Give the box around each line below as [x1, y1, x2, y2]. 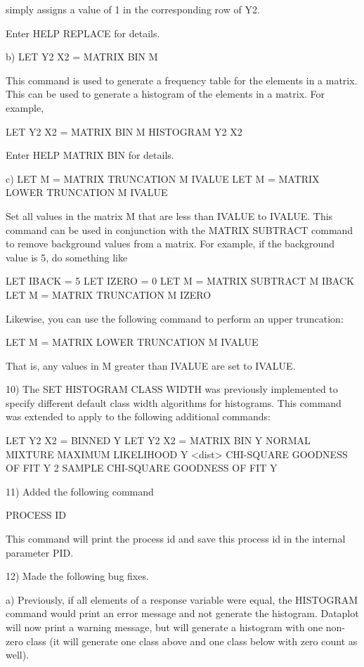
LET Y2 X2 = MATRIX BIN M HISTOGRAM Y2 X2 [6, 124, 242, 138]
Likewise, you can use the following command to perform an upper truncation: [6, 311, 344, 325]
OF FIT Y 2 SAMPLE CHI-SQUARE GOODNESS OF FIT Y [6, 460, 278, 475]
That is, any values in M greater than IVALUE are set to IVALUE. [6, 358, 296, 373]
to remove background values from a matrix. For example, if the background [6, 236, 334, 251]
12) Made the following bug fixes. [6, 569, 149, 583]
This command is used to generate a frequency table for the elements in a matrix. [6, 72, 358, 87]
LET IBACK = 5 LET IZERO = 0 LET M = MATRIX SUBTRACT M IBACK [6, 273, 354, 288]
